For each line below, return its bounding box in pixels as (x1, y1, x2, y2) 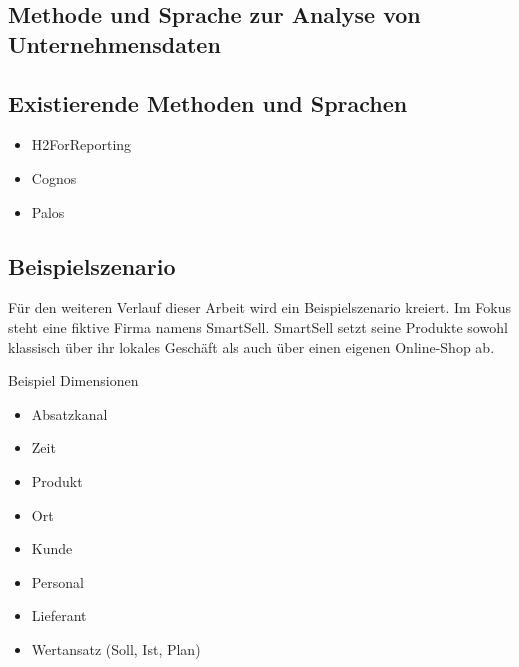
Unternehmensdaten (8, 28, 221, 59)
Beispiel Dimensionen (8, 370, 139, 391)
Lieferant (31, 605, 87, 626)
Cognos (31, 167, 77, 188)
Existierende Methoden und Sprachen (8, 87, 408, 118)
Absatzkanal (31, 403, 108, 424)
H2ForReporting (31, 134, 132, 155)
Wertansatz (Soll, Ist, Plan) (31, 638, 201, 659)
